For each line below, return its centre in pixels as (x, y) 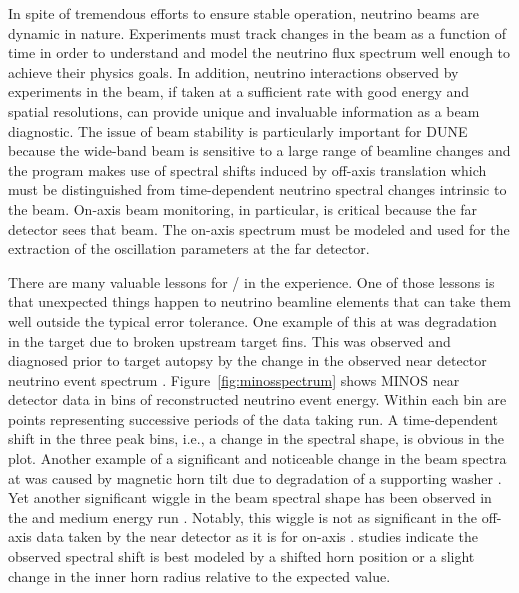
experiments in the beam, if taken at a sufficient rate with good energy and (239, 91)
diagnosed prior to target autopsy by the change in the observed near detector (247, 360)
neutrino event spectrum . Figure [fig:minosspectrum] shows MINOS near (234, 379)
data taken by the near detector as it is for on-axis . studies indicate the (257, 536)
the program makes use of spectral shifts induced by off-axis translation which (247, 169)
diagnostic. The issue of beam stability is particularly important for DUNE (238, 130)
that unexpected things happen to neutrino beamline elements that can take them (260, 301)
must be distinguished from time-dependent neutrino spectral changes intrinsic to (257, 189)
